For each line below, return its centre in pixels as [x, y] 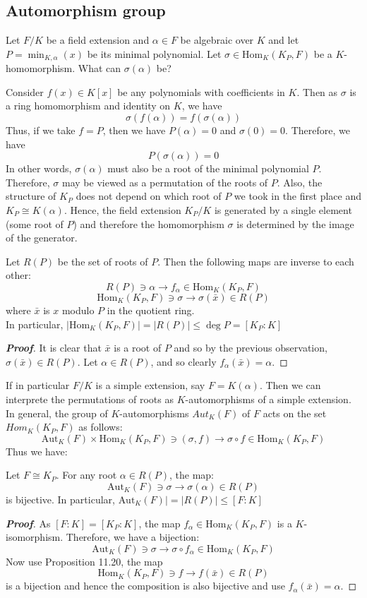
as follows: [101, 427]
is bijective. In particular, [60, 499]
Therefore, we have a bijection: [133, 537]
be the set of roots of [103, 261]
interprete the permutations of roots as [90, 399]
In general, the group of [57, 413]
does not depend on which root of [149, 196]
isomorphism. [35, 537]
